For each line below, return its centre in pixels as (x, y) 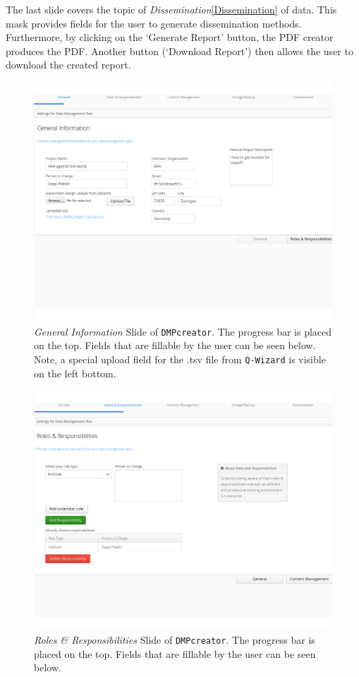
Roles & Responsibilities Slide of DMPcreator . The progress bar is (175, 639)
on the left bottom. (75, 373)
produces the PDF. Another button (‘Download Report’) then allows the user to (179, 51)
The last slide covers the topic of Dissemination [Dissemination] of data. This (171, 9)
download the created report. (68, 65)
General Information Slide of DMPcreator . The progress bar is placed (183, 331)
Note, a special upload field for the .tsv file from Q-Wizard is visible (180, 359)
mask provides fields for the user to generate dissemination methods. (154, 23)
